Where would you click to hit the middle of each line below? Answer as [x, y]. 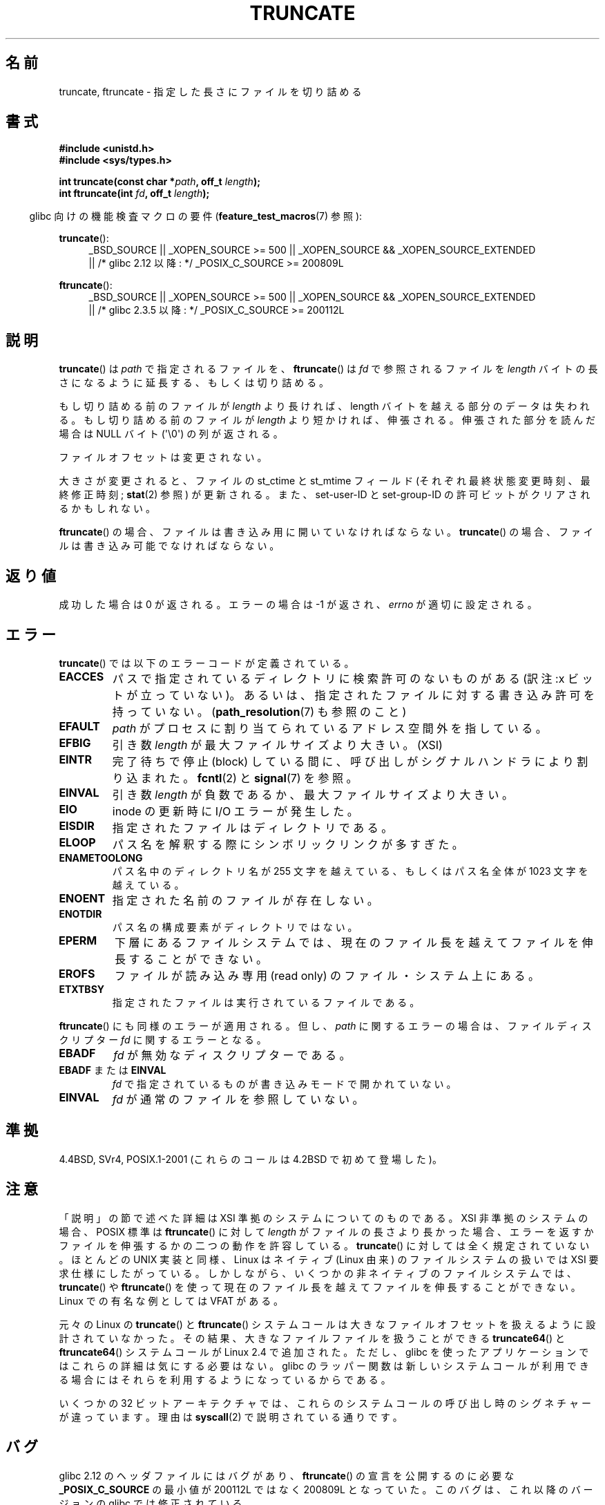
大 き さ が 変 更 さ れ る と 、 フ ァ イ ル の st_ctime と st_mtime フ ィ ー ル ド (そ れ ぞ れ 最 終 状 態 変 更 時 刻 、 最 [325, 481]
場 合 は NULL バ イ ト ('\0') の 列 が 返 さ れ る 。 [171, 434]
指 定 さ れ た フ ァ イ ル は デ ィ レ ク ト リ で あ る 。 [252, 827]
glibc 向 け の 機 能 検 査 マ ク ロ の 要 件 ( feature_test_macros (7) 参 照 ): [196, 216]
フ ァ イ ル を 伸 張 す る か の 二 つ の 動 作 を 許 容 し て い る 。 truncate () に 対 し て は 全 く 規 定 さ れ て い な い [324, 1245]
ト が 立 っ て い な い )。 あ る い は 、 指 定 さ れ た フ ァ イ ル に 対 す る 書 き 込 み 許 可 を [354, 695]
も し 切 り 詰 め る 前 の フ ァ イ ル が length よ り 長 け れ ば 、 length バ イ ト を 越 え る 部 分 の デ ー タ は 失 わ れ [324, 406]
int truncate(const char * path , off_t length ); [160, 182]
